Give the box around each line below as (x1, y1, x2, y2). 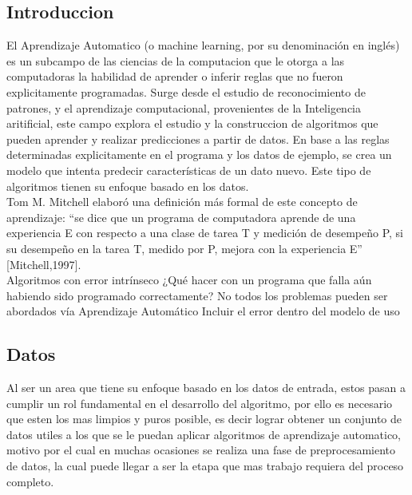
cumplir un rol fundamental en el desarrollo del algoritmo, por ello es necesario (6, 394, 393, 411)
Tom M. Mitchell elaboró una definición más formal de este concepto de (6, 193, 358, 210)
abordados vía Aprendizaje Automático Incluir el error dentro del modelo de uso (6, 303, 400, 319)
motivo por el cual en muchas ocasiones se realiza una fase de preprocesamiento (6, 442, 396, 458)
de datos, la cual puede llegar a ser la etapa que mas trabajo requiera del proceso (6, 457, 404, 474)
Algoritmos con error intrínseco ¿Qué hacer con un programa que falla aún (6, 271, 372, 288)
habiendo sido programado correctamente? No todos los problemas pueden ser (6, 287, 388, 303)
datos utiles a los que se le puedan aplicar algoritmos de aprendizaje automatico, (6, 426, 401, 442)
